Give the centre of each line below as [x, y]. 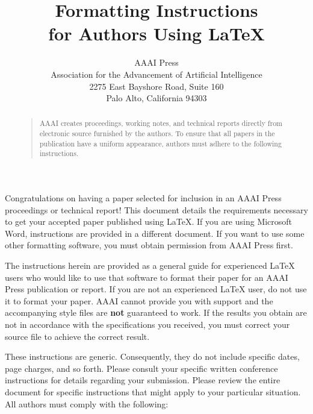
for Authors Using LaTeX [156, 33]
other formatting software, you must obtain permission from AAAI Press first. [149, 245]
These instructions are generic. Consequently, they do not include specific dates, [152, 356]
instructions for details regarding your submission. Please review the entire [143, 380]
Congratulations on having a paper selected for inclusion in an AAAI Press [143, 198]
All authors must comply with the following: [87, 403]
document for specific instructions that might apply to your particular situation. [153, 392]
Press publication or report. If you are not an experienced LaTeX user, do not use [156, 289]
